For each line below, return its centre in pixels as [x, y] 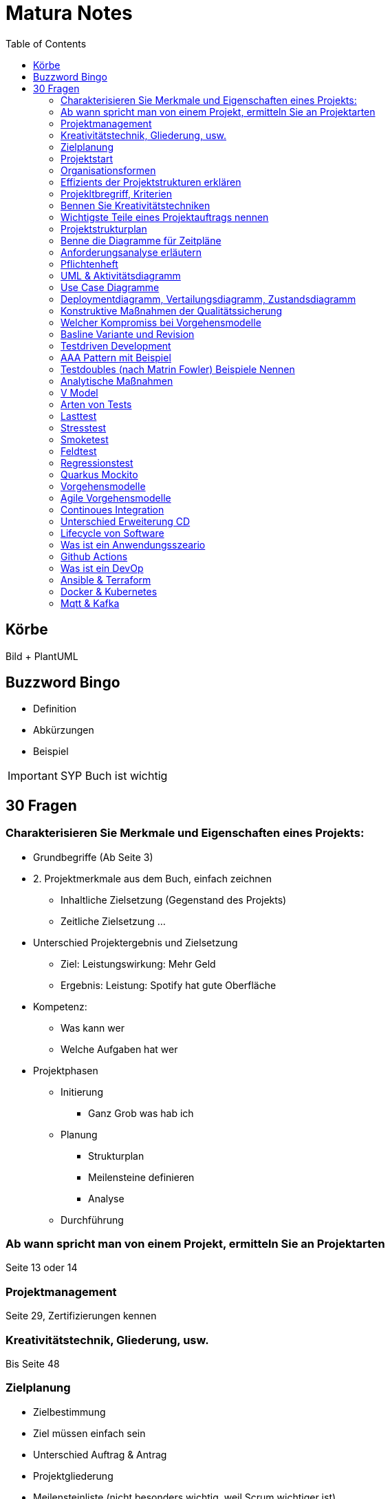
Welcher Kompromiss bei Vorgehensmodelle [161, 322]
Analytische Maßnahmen [117, 381]
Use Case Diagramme [110, 287]
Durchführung [92, 1220]
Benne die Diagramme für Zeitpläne [141, 240]
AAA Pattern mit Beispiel [116, 357]
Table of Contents [46, 43]
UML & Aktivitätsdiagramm [121, 275]
